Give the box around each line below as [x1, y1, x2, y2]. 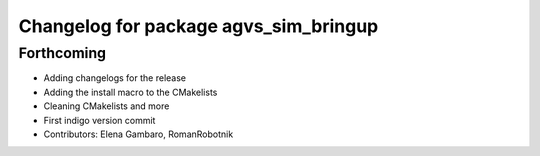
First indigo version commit [43, 114, 156, 126]
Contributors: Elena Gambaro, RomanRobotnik [43, 128, 234, 140]
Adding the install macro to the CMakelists [43, 86, 218, 98]
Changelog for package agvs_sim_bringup [18, 15, 379, 37]
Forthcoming [18, 44, 107, 62]
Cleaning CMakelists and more [43, 100, 170, 112]
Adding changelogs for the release [43, 72, 187, 84]
